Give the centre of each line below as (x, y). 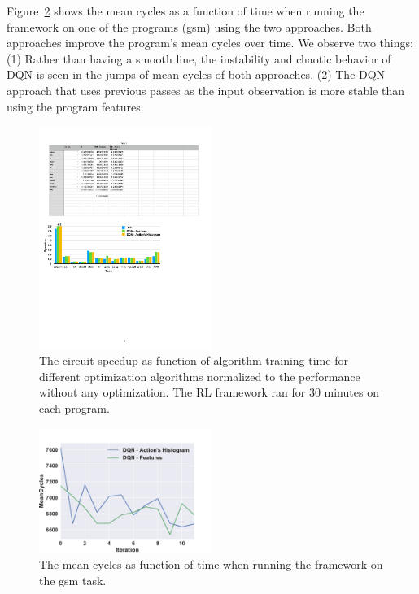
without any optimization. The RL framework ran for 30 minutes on (209, 392)
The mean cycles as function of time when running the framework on (211, 564)
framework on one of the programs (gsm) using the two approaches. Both (189, 26)
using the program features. (75, 106)
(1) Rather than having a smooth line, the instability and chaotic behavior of (199, 58)
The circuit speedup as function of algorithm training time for (194, 360)
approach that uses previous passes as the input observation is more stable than (205, 90)
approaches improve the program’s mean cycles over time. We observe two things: (210, 43)
